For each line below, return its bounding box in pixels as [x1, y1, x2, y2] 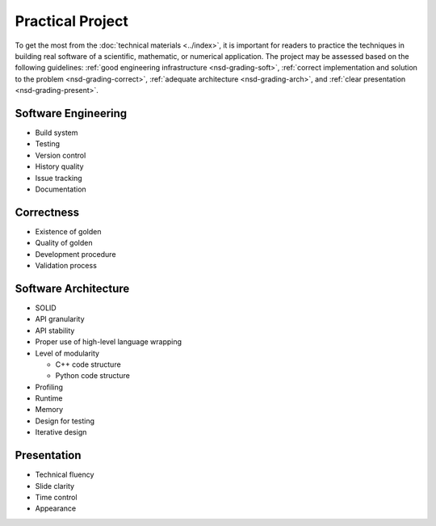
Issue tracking [35, 173, 82, 183]
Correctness [15, 205, 80, 219]
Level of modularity [35, 348, 100, 358]
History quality [35, 162, 84, 171]
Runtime [35, 393, 63, 403]
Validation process [35, 261, 97, 271]
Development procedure [35, 249, 116, 259]
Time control [35, 492, 78, 502]
